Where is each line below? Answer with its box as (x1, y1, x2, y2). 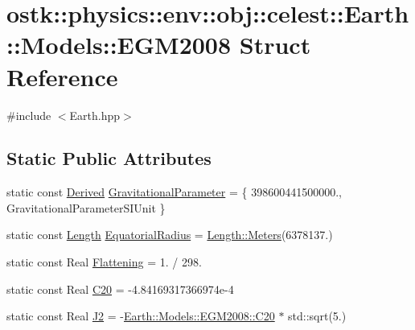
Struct (239, 28, 311, 61)
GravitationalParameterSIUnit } (6, 199, 166, 216)
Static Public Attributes (6, 146, 212, 171)
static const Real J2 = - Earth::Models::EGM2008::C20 (6, 307, 275, 324)
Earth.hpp (69, 106, 121, 123)
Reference (6, 60, 118, 93)
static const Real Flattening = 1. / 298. (6, 254, 202, 270)
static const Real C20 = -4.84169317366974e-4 (6, 280, 234, 297)
